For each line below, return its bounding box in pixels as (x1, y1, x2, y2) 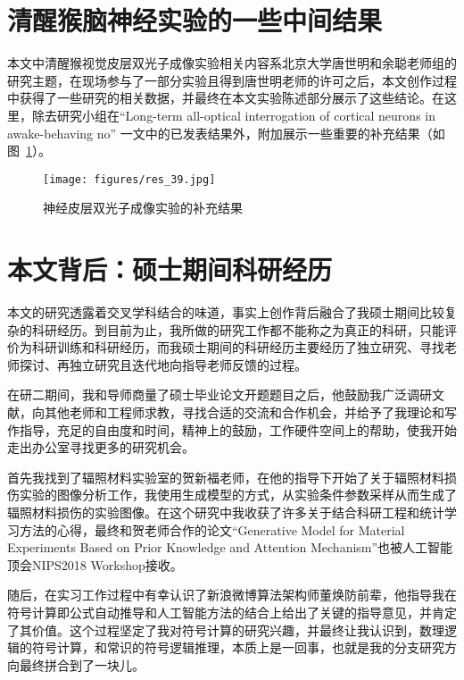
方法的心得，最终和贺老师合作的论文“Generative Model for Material (19, 520, 405, 539)
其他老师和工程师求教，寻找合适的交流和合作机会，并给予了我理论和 (44, 403, 444, 422)
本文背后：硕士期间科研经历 (7, 251, 333, 288)
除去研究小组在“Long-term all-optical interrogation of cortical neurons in (31, 105, 435, 124)
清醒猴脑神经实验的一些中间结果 (7, 2, 383, 38)
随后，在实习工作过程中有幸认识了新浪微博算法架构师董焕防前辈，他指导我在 (7, 585, 457, 604)
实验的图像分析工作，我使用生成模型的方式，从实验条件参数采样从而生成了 (19, 485, 457, 504)
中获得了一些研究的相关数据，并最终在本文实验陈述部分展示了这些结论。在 (7, 88, 444, 107)
